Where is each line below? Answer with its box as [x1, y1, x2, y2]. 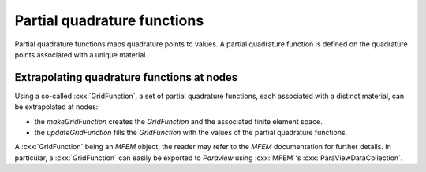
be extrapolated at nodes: [14, 102, 99, 112]
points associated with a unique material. [14, 49, 148, 59]
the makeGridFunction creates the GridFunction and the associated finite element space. [34, 116, 323, 126]
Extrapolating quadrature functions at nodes [14, 71, 238, 84]
